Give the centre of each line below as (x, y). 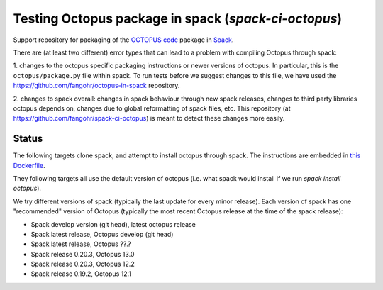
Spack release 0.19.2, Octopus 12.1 (81, 274)
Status (28, 139)
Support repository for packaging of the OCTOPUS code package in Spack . (123, 40)
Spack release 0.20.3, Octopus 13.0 (83, 254)
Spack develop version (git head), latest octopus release (113, 224)
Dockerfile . (29, 165)
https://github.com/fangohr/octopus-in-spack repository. (96, 86)
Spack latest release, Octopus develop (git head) (102, 234)
